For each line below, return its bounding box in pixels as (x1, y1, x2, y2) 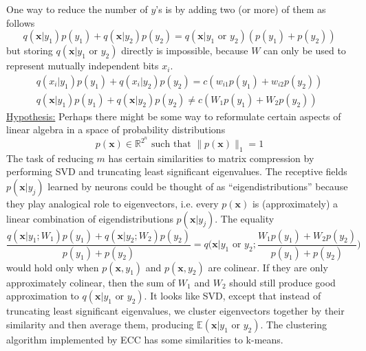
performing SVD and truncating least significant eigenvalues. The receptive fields (6, 164, 347, 179)
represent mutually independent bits (6, 58, 159, 73)
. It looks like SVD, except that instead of (144, 288, 321, 303)
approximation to (6, 288, 79, 303)
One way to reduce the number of (6, 2, 148, 16)
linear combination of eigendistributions (6, 211, 173, 225)
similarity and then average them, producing (6, 317, 194, 331)
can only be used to (263, 43, 346, 58)
